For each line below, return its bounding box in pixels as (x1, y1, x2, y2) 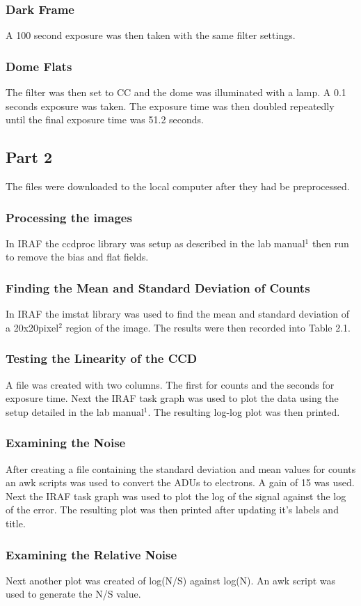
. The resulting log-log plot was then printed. (147, 404, 340, 419)
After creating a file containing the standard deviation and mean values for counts (6, 461, 356, 476)
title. (6, 516, 26, 531)
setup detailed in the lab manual (6, 404, 144, 419)
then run (312, 235, 349, 250)
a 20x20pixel (6, 320, 59, 334)
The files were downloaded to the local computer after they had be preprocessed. (6, 179, 350, 194)
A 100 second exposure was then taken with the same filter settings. (6, 28, 296, 42)
